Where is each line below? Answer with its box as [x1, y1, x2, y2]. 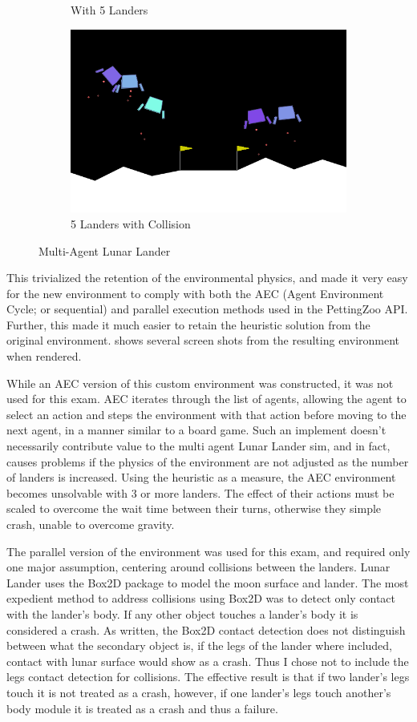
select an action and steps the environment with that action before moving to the [6, 405, 407, 422]
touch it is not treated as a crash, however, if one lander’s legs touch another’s [6, 684, 391, 700]
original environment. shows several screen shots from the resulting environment [6, 332, 400, 349]
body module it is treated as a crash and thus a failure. [6, 700, 278, 716]
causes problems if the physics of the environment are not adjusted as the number [6, 453, 409, 470]
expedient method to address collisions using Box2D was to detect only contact [6, 590, 396, 607]
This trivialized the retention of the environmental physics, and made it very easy [6, 269, 408, 286]
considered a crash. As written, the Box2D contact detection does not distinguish [6, 621, 406, 638]
